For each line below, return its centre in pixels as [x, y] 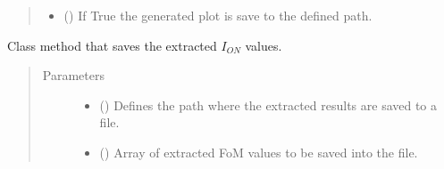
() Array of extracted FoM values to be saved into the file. [259, 152]
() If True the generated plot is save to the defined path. [218, 15]
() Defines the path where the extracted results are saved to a [268, 105]
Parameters [73, 75]
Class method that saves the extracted [112, 45]
